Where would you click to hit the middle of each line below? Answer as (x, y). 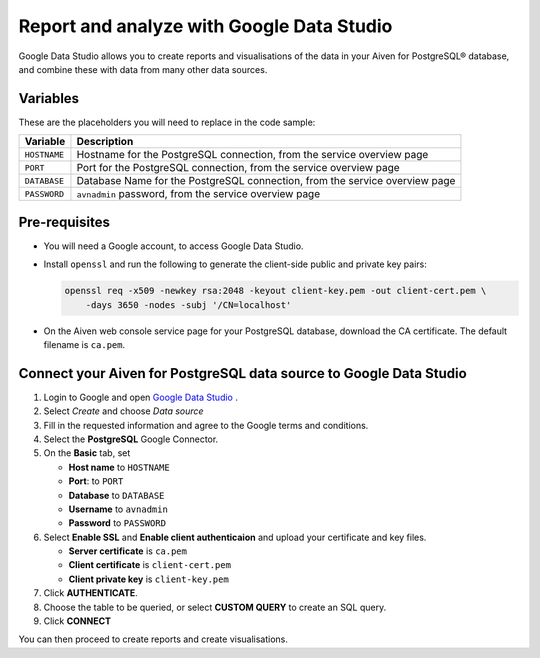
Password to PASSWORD (117, 523)
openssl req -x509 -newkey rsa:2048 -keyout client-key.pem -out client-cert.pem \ (275, 291)
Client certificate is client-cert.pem (150, 565)
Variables (49, 98)
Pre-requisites (64, 221)
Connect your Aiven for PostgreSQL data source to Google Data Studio (242, 373)
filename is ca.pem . (84, 344)
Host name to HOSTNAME (119, 467)
